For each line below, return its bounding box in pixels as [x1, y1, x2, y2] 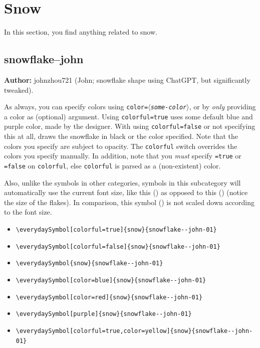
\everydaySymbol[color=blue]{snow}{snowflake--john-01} [16, 276, 206, 284]
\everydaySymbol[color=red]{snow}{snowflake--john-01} [16, 293, 203, 301]
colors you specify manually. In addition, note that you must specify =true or [4, 150, 241, 161]
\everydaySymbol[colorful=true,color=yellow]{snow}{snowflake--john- [16, 327, 253, 334]
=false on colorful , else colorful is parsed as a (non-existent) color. [4, 160, 221, 170]
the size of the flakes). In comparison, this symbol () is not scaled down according [4, 197, 254, 207]
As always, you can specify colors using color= [4, 101, 148, 112]
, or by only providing [189, 101, 256, 112]
